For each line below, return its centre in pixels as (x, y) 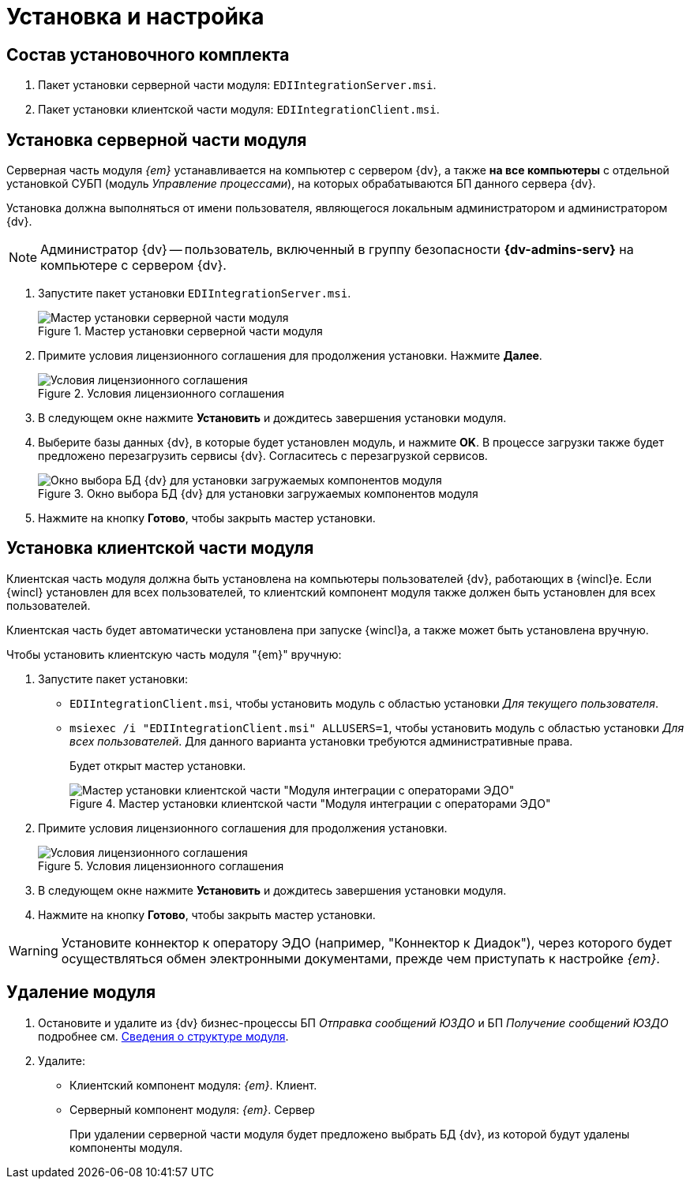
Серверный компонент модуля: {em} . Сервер (192, 1109)
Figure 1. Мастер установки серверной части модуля (180, 331)
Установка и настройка (135, 17)
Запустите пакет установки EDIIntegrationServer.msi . (195, 293)
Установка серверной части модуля (157, 140)
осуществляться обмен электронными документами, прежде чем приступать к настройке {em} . (360, 958)
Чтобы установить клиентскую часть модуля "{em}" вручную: (174, 654)
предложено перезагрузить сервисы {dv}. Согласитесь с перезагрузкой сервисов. (263, 456)
